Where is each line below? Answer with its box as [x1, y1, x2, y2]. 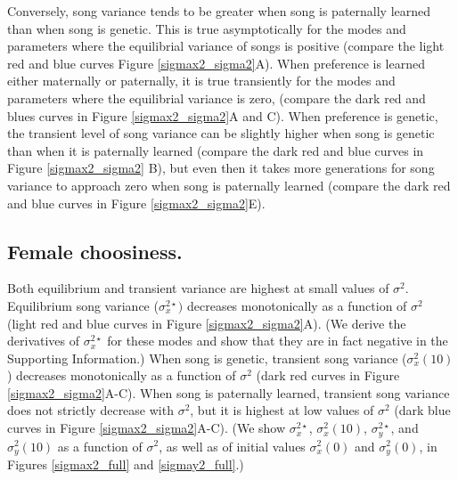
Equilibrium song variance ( [7, 296, 159, 314]
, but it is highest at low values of [190, 401, 374, 419]
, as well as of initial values [159, 436, 306, 455]
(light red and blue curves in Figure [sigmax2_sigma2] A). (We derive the [7, 313, 406, 332]
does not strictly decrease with [7, 401, 174, 419]
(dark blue [394, 401, 451, 419]
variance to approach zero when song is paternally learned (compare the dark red [7, 175, 451, 194]
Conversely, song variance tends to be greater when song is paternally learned [7, 2, 431, 20]
